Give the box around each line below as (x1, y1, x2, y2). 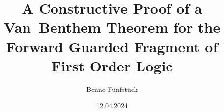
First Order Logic (51, 55, 173, 75)
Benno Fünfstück (86, 84, 138, 94)
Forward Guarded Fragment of (6, 36, 218, 56)
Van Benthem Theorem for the (3, 17, 221, 37)
